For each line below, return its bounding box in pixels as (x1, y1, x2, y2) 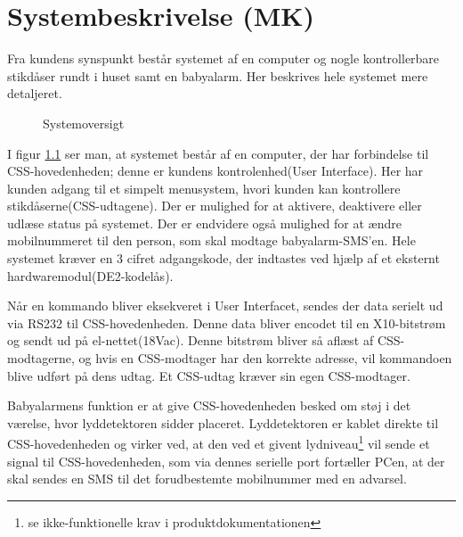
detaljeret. (7, 84, 62, 103)
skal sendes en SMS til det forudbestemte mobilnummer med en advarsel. (7, 469, 407, 488)
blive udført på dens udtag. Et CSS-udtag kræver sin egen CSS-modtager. (7, 366, 410, 384)
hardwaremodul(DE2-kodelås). (7, 266, 174, 285)
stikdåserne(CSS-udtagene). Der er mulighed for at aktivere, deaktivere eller (7, 196, 422, 215)
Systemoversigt (43, 113, 125, 132)
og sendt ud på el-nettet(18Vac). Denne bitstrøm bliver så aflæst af (7, 331, 374, 350)
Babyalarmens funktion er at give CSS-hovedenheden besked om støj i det (7, 396, 411, 415)
